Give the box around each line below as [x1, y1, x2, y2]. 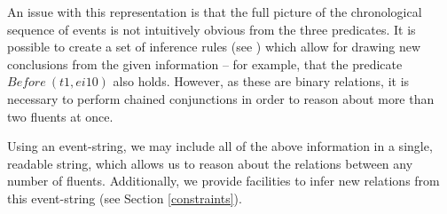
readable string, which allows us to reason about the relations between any [7, 154, 413, 172]
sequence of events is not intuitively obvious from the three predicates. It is [7, 20, 416, 38]
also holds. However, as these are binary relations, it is [113, 72, 410, 91]
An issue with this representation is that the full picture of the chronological [7, 3, 422, 20]
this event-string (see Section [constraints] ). [7, 188, 242, 207]
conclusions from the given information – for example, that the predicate [7, 54, 403, 73]
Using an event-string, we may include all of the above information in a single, [7, 137, 433, 155]
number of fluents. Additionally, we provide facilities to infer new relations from [7, 171, 440, 190]
